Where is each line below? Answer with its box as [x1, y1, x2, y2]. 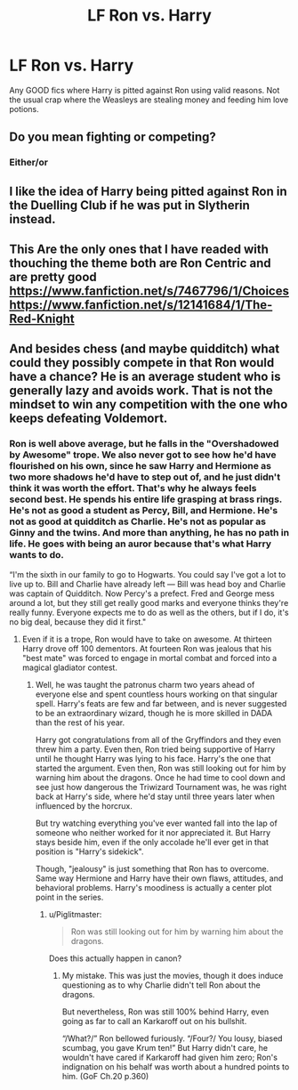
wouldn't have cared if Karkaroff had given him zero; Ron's [61, 1052, 278, 1062]
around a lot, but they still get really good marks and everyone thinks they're [9, 597, 289, 608]
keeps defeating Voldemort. [9, 411, 168, 426]
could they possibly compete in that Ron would [9, 355, 275, 370]
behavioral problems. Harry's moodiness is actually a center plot [35, 882, 272, 892]
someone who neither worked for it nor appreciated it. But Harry [35, 827, 271, 837]
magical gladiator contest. [21, 662, 118, 673]
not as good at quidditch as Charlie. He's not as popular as [9, 515, 267, 528]
